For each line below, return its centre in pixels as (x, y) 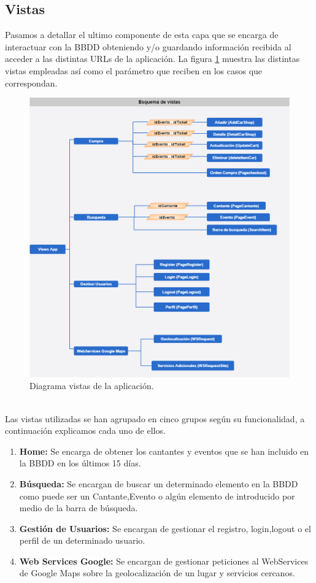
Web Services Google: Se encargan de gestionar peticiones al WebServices (164, 561)
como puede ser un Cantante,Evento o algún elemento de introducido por (157, 496)
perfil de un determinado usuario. (82, 540)
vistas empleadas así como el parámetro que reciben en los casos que (134, 70)
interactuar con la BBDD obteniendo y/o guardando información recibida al (148, 46)
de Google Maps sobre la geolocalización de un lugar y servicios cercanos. (157, 573)
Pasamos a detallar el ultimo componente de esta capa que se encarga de (142, 35)
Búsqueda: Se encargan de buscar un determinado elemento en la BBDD (159, 483)
